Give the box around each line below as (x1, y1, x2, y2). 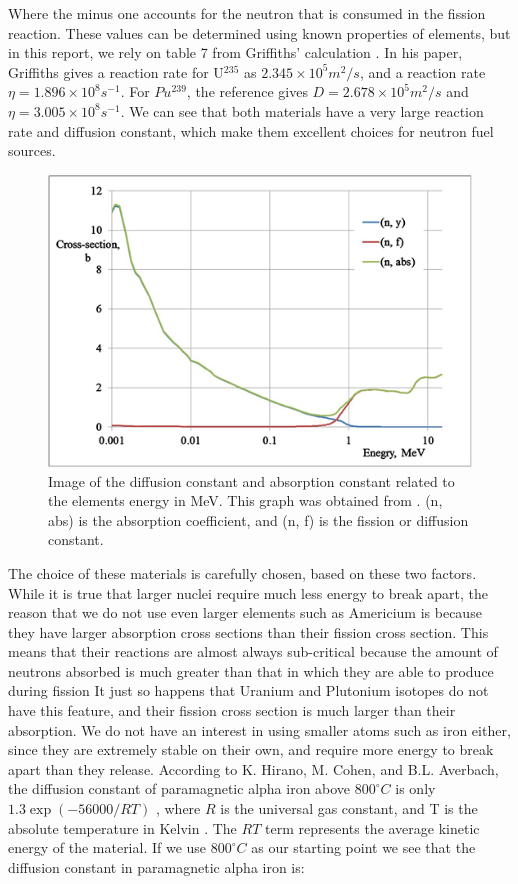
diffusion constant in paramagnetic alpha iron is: (8, 856, 305, 877)
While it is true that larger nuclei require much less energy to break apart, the (8, 582, 489, 603)
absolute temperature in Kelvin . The (8, 817, 237, 838)
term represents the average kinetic (264, 817, 480, 838)
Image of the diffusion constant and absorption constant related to (48, 470, 455, 491)
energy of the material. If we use (8, 837, 207, 858)
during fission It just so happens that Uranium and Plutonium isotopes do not (8, 680, 489, 701)
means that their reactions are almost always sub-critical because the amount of (8, 641, 498, 662)
